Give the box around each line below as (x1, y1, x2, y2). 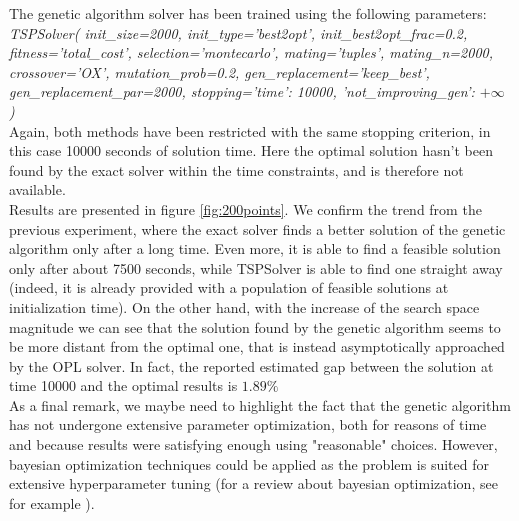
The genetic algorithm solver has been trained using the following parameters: (9, 3, 487, 23)
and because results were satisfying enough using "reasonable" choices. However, (9, 434, 498, 455)
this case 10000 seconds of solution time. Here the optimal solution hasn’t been (9, 140, 493, 161)
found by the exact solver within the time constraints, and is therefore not (9, 159, 464, 180)
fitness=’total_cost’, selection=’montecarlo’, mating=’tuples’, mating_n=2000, (9, 42, 494, 63)
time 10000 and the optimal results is (9, 375, 238, 396)
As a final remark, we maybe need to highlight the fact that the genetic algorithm (9, 394, 511, 415)
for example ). (9, 492, 95, 513)
